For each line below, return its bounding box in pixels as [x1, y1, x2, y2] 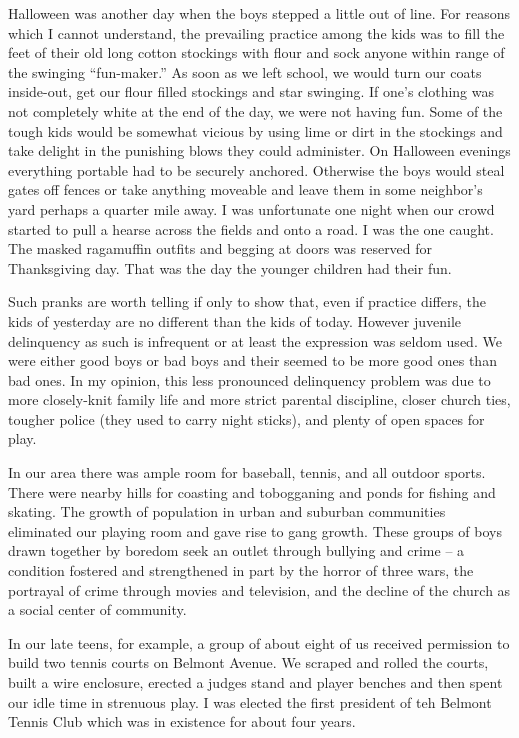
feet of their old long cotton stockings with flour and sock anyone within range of [8, 42, 505, 63]
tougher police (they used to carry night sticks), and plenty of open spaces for [8, 408, 485, 429]
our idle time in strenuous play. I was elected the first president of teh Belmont [8, 691, 492, 712]
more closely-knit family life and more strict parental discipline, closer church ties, [8, 389, 511, 410]
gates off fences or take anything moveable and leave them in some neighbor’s [8, 179, 483, 200]
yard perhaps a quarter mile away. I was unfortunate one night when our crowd [8, 198, 495, 219]
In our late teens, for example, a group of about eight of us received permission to [8, 632, 510, 653]
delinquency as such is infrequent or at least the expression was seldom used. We [8, 330, 502, 351]
